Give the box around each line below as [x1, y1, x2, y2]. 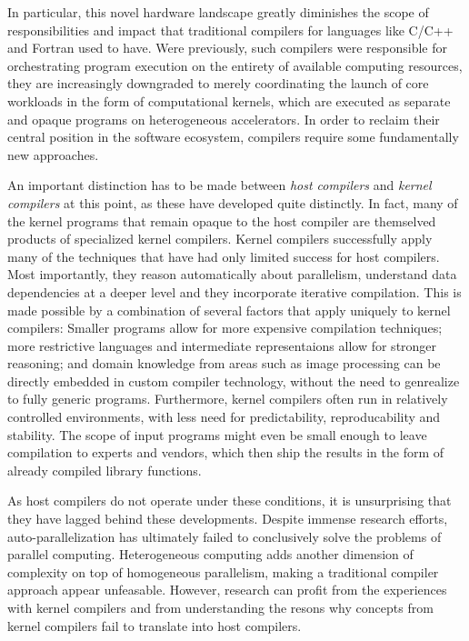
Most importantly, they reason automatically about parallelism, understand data [7, 265, 457, 284]
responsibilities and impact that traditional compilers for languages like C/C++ [7, 20, 454, 39]
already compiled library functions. [7, 460, 202, 479]
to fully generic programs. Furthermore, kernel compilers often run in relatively [7, 389, 448, 408]
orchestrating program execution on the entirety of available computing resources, [7, 55, 463, 75]
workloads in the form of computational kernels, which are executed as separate [7, 91, 451, 110]
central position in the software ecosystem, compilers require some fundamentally [7, 127, 459, 146]
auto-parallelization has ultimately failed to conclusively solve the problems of [7, 526, 442, 546]
